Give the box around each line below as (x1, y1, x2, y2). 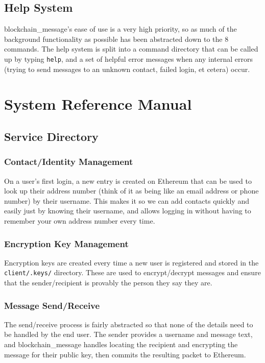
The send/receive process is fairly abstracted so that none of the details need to (4, 319, 253, 329)
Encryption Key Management (4, 237, 129, 250)
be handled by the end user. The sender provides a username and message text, (4, 329, 253, 340)
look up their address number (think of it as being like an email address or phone (4, 185, 259, 196)
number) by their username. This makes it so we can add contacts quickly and (4, 195, 249, 206)
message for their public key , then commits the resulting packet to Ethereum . (4, 349, 246, 359)
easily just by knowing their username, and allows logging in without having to (4, 205, 251, 216)
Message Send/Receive (4, 299, 100, 311)
